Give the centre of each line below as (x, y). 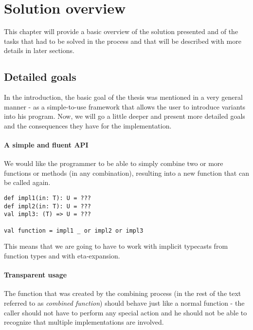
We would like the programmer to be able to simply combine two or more (114, 163)
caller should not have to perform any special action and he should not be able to (126, 312)
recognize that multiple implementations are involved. (84, 322)
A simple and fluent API (46, 145)
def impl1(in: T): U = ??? (47, 198)
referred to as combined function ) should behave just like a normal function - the (124, 302)
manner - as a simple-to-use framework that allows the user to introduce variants (125, 106)
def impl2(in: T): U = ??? (47, 206)
